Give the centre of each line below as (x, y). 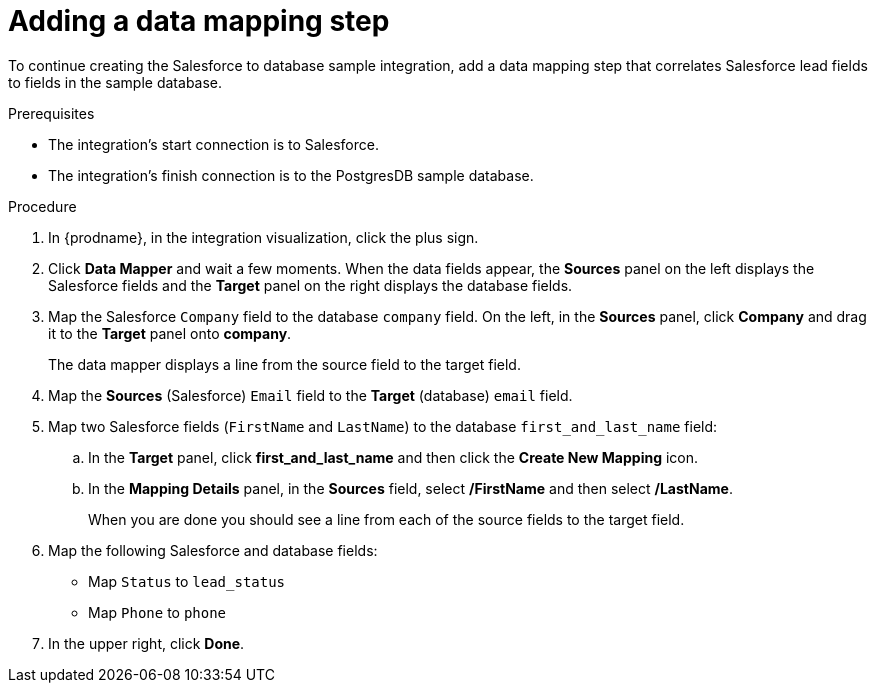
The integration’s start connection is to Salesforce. (213, 144)
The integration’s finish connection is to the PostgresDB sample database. (291, 175)
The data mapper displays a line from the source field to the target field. (284, 364)
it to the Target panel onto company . (170, 333)
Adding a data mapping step (199, 21)
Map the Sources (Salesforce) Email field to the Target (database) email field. (310, 395)
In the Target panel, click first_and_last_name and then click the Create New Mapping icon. (393, 457)
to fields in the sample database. (115, 82)
